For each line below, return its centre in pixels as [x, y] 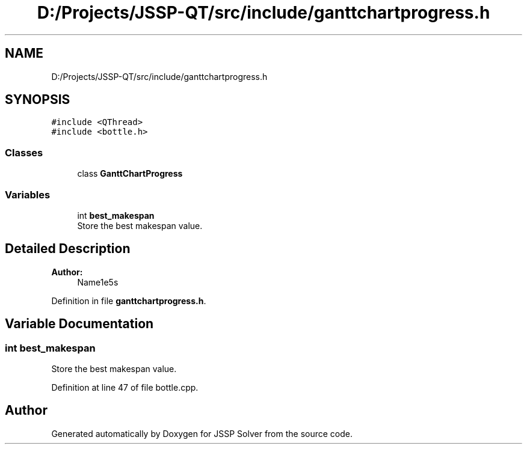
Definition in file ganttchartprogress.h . [129, 301]
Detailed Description [68, 249]
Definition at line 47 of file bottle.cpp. [125, 387]
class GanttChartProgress [130, 174]
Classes [24, 152]
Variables [28, 194]
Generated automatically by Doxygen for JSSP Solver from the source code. [202, 433]
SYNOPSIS [38, 100]
